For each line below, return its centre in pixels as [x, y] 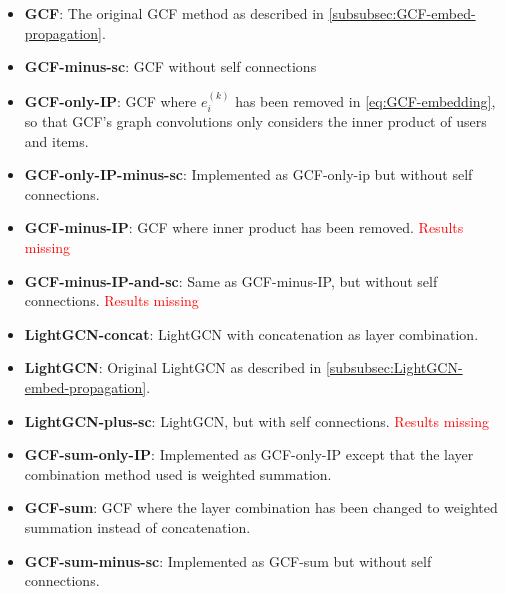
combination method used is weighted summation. [178, 473]
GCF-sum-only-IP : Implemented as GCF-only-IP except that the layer [249, 454]
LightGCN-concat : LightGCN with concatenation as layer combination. [251, 333]
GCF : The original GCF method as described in [174, 13]
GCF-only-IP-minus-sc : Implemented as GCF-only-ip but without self [248, 174]
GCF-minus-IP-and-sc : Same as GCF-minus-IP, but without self [231, 280]
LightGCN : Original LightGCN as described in [173, 367]
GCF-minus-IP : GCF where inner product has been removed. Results [244, 227]
